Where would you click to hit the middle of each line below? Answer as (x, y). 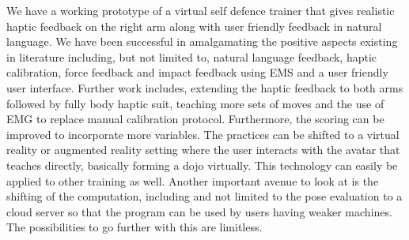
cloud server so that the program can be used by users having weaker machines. (199, 211)
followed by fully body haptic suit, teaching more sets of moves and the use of (195, 103)
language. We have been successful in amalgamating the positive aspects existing (202, 41)
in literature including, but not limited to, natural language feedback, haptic (192, 56)
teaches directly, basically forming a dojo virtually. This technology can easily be (202, 165)
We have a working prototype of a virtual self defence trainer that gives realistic (201, 10)
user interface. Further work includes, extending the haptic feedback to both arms (205, 87)
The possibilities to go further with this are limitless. (134, 227)
